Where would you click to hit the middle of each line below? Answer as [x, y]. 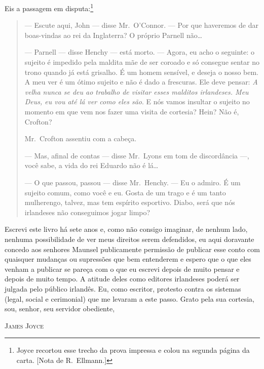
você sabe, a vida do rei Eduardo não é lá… [91, 165]
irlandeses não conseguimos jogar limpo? [87, 212]
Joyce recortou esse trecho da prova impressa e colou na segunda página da [133, 350]
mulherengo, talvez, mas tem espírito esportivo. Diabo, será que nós [130, 202]
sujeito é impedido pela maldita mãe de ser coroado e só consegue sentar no [142, 62]
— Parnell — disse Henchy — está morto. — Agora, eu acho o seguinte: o [140, 52]
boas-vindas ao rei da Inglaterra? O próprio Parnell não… [114, 35]
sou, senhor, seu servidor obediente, [60, 309]
